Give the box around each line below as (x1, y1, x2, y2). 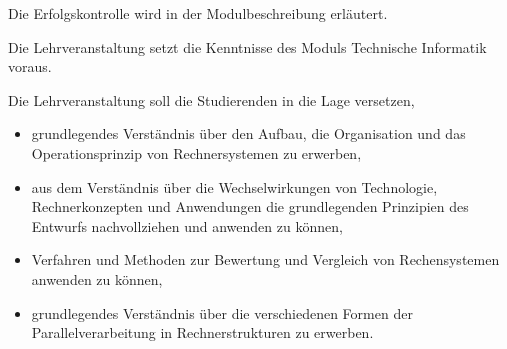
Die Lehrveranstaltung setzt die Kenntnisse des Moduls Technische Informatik (8, 36, 487, 57)
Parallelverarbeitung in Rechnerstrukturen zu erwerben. (31, 322, 374, 343)
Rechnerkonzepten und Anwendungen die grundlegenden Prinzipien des (31, 196, 469, 217)
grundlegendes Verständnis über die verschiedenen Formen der (31, 302, 413, 323)
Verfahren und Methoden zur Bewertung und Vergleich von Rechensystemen (31, 249, 500, 270)
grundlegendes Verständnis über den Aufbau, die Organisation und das (31, 123, 466, 144)
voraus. (8, 56, 52, 77)
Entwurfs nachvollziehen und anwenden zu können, (31, 215, 343, 236)
